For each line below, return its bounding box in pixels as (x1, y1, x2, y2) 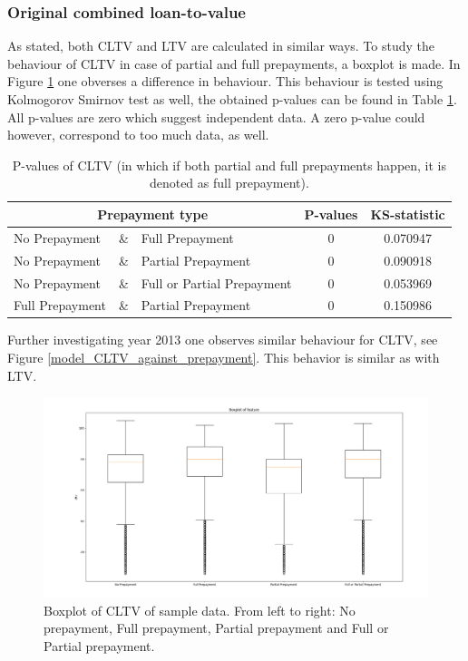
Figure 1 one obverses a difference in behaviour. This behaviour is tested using (7, 72, 444, 91)
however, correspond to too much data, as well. (7, 125, 269, 144)
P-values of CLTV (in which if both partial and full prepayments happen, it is (12, 155, 447, 174)
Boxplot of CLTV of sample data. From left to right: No (44, 600, 356, 619)
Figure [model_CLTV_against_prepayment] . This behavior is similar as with (7, 348, 440, 367)
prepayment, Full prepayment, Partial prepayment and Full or (44, 618, 389, 637)
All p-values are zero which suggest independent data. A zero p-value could (7, 107, 425, 126)
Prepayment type (97, 204, 209, 223)
